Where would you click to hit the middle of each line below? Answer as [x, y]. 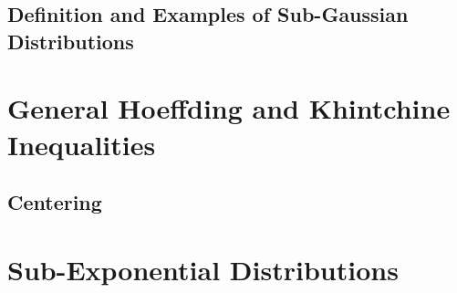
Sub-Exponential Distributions [203, 269]
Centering [55, 202]
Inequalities [82, 144]
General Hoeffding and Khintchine [229, 108]
